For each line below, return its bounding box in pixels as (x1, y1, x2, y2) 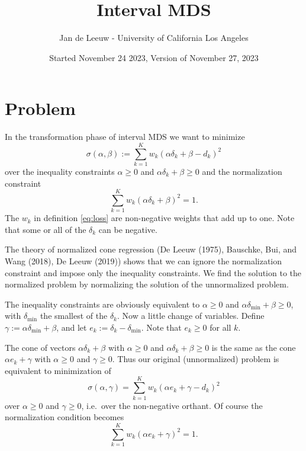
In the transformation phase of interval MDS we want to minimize (5, 130, 245, 143)
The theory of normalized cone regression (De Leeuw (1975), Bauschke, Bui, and (5, 243, 297, 255)
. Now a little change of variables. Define (117, 309, 265, 322)
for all (210, 321, 231, 334)
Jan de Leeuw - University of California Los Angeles (59, 31, 249, 44)
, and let (56, 321, 87, 334)
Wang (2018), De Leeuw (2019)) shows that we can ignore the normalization (5, 255, 282, 267)
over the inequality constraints (5, 165, 115, 177)
